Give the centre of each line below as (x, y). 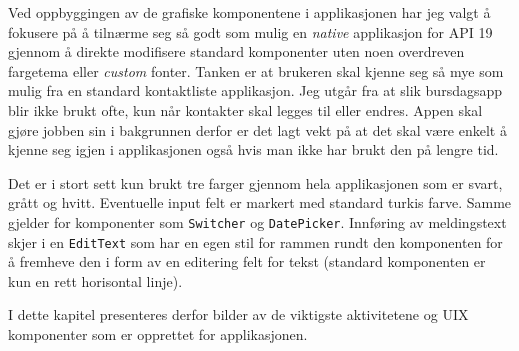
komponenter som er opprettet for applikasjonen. (158, 334)
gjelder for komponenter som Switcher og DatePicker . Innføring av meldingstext (257, 221)
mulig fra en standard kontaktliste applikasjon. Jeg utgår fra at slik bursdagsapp (255, 90)
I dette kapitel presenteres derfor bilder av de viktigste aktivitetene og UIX (238, 314)
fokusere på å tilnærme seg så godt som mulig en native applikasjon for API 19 (250, 31)
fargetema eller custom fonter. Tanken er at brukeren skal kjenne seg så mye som (256, 70)
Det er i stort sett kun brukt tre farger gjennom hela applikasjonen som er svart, (255, 182)
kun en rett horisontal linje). (95, 280)
